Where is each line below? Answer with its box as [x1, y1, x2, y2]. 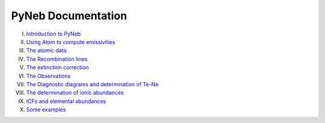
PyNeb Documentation [11, 9, 128, 22]
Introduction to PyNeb [26, 30, 81, 37]
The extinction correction [26, 64, 89, 71]
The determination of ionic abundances [26, 89, 124, 96]
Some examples [26, 106, 66, 113]
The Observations [26, 72, 71, 80]
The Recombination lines [26, 55, 88, 63]
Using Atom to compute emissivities [26, 38, 116, 45]
